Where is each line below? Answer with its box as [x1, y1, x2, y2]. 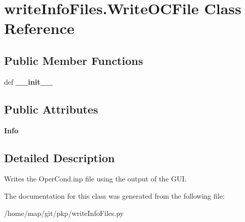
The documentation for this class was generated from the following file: [4, 190, 225, 201]
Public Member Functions [4, 52, 143, 68]
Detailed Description [4, 150, 115, 165]
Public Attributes [4, 101, 98, 117]
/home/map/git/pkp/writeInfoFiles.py [4, 207, 124, 218]
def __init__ [4, 76, 53, 87]
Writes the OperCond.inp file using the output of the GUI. [4, 173, 187, 184]
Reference [4, 18, 75, 39]
